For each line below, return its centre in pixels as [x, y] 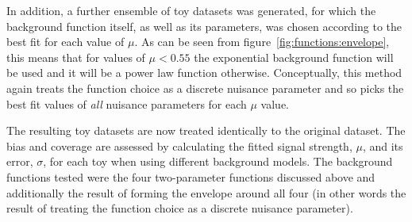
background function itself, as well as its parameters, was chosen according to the [204, 26]
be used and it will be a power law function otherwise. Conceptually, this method [204, 73]
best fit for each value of [65, 42]
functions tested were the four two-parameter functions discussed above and [191, 176]
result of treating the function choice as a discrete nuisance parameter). [180, 208]
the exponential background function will [294, 57]
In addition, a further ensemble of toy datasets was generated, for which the [191, 10]
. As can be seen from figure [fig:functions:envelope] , [262, 42]
